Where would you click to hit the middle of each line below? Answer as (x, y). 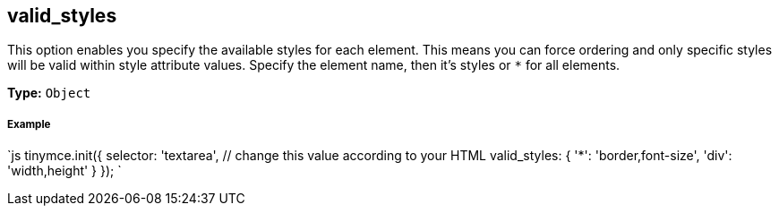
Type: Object (49, 93)
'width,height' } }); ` (64, 171)
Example (29, 124)
